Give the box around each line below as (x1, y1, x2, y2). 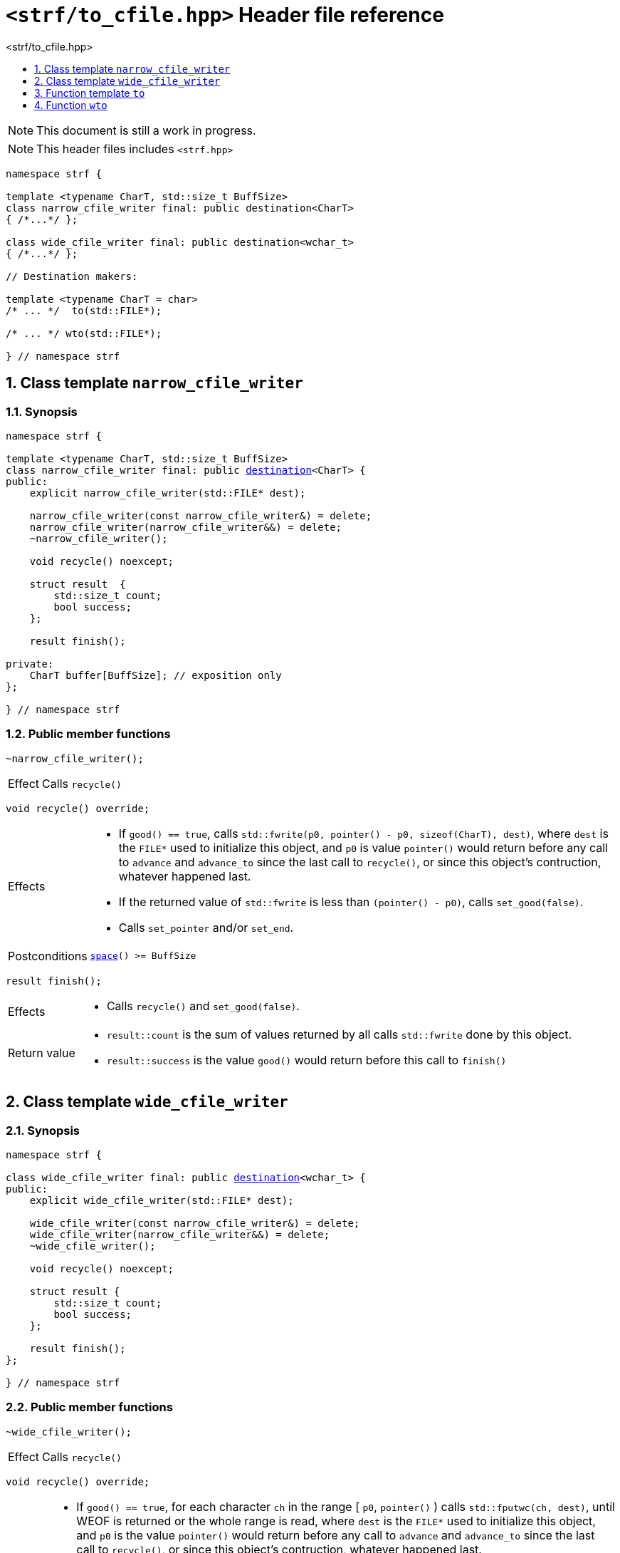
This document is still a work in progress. (36, 123, 256, 137)
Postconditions (8, 948, 88, 963)
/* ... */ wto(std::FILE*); (6, 327, 162, 339)
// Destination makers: (6, 270, 138, 282)
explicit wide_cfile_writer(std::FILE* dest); (29, 1194, 294, 1206)
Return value (8, 1045, 75, 1060)
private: (6, 658, 54, 670)
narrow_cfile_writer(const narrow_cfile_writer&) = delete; (29, 509, 372, 521)
